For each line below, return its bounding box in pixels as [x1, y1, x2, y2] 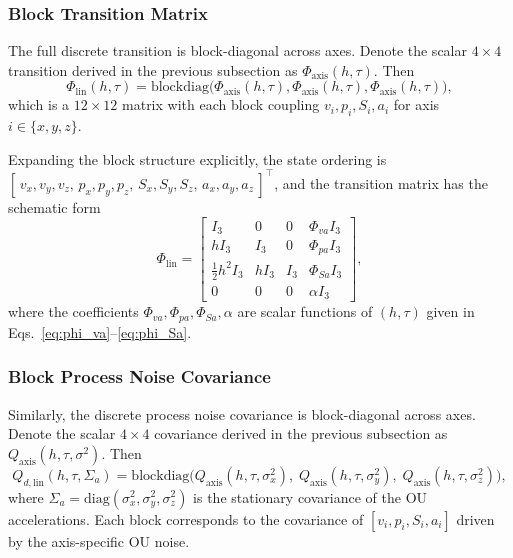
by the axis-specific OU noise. [8, 530, 190, 551]
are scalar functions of [237, 301, 373, 322]
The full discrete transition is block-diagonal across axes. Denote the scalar [8, 40, 467, 61]
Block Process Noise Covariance [8, 364, 271, 389]
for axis [393, 94, 440, 115]
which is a [8, 94, 70, 115]
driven [456, 508, 495, 529]
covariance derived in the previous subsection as [154, 423, 448, 444]
